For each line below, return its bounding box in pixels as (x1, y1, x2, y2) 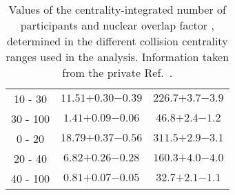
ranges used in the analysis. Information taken (6, 49, 229, 65)
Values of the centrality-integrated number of (8, 1, 226, 17)
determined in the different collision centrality (6, 33, 228, 49)
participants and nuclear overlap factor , (20, 17, 214, 33)
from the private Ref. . (62, 65, 173, 80)
